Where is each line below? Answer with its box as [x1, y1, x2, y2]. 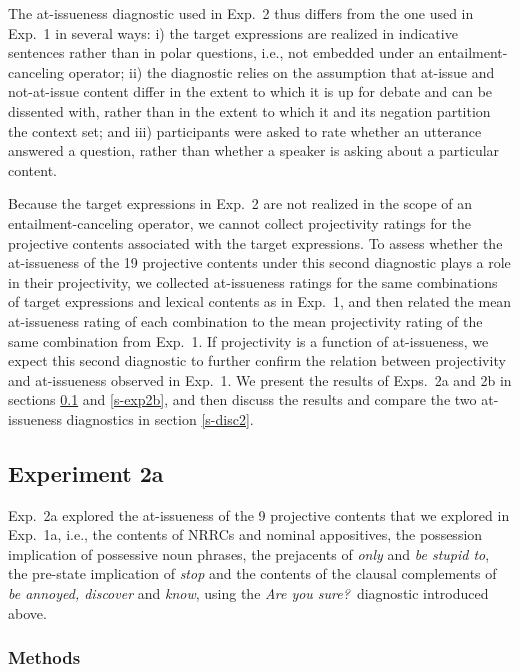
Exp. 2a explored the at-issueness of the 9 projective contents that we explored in [8, 504, 510, 525]
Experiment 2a [8, 457, 164, 488]
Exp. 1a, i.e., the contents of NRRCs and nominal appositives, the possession [8, 524, 483, 545]
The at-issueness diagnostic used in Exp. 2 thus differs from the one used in [8, 3, 474, 23]
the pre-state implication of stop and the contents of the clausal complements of [8, 563, 497, 584]
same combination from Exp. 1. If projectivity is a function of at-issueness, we [8, 330, 489, 351]
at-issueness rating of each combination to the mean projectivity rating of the [8, 310, 483, 331]
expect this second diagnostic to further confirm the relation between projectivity [8, 350, 506, 371]
